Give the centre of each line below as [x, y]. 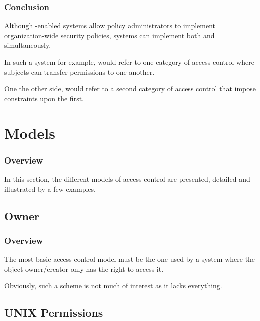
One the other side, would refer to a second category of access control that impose [130, 89]
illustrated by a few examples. [50, 188]
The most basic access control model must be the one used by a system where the [130, 259]
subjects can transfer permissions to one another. [79, 71]
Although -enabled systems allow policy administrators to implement [110, 25]
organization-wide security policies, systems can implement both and [109, 35]
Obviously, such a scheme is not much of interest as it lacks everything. [113, 286]
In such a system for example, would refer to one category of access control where [129, 62]
